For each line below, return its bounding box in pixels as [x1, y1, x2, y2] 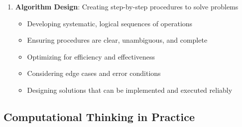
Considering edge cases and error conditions [27, 68, 161, 78]
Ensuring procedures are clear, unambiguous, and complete [27, 35, 208, 45]
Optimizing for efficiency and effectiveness [27, 51, 155, 62]
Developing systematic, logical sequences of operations [27, 18, 193, 28]
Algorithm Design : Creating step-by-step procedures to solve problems [15, 1, 239, 11]
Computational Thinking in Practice [3, 109, 195, 124]
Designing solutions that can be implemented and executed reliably [27, 84, 233, 95]
